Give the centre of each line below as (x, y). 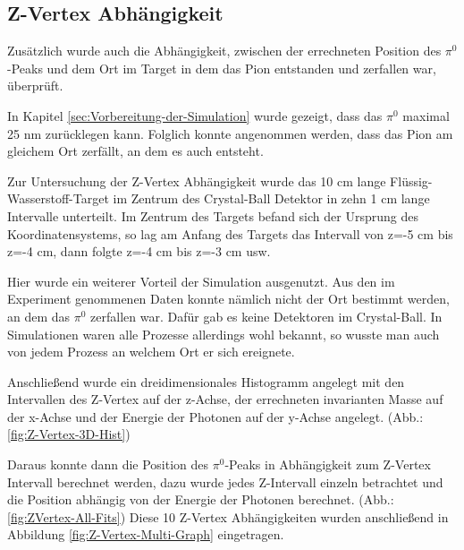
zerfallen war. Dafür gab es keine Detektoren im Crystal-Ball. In (266, 316)
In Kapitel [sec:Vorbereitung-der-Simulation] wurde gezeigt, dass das (195, 115)
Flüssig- (411, 180)
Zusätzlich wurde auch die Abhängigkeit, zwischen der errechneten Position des (224, 51)
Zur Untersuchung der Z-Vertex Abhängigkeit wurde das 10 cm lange (197, 180)
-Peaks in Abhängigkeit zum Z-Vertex (328, 464)
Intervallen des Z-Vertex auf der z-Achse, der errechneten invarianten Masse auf (225, 399)
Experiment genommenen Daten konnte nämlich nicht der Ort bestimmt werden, (228, 299)
